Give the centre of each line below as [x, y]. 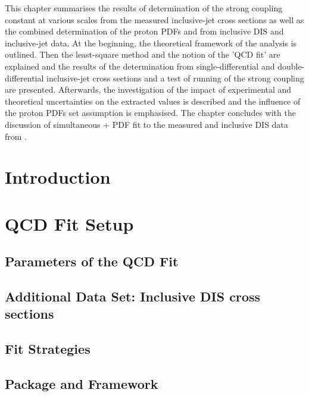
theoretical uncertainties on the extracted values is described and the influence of [153, 101]
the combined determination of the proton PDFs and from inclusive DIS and [144, 31]
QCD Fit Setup [69, 223]
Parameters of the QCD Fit [92, 261]
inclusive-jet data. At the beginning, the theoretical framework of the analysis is [151, 43]
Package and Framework [82, 384]
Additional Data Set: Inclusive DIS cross [133, 296]
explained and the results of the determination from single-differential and [140, 66]
